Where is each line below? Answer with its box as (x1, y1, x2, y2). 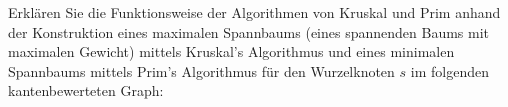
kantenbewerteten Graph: (8, 80, 164, 101)
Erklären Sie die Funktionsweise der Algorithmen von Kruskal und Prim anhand (8, 2, 501, 22)
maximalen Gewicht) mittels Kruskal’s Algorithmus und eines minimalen (8, 41, 455, 62)
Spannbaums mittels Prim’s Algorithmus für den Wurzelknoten (8, 60, 395, 81)
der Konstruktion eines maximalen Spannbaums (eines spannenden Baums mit (8, 21, 490, 42)
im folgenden (410, 60, 489, 81)
